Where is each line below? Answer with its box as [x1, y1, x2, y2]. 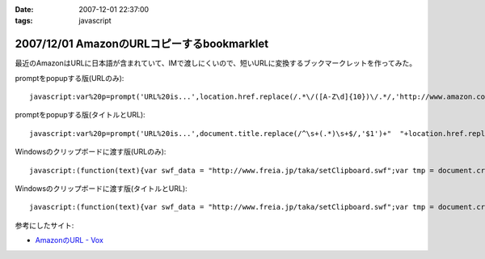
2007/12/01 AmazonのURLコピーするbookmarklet [15, 37, 269, 51]
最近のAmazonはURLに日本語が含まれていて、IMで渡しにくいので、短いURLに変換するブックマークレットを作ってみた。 [15, 58, 416, 68]
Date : [15, 5, 34, 14]
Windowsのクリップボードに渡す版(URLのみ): [15, 146, 167, 157]
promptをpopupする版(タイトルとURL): [15, 110, 145, 120]
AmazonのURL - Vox [35, 236, 104, 245]
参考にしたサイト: [15, 220, 74, 230]
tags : [15, 16, 33, 26]
